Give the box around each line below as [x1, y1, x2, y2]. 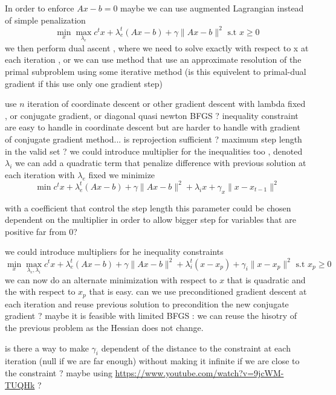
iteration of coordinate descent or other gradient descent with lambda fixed [27, 97, 306, 110]
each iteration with [5, 168, 75, 181]
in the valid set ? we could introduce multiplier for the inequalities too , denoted [5, 144, 303, 157]
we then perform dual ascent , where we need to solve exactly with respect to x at [5, 41, 309, 54]
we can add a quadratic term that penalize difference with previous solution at [15, 156, 306, 169]
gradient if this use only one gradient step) [5, 77, 163, 89]
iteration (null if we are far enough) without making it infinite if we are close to [5, 355, 300, 367]
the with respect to [5, 285, 76, 298]
